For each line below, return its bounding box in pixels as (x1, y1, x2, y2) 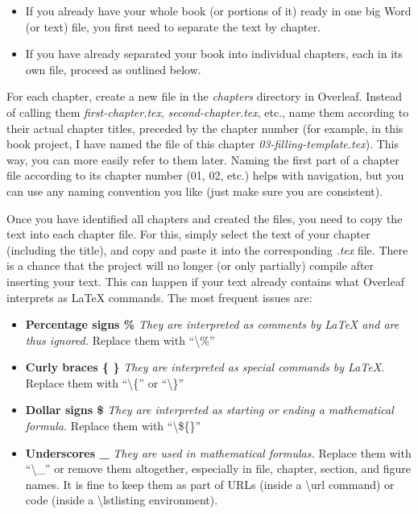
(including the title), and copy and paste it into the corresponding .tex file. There (6, 241, 408, 258)
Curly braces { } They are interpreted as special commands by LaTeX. (25, 359, 385, 375)
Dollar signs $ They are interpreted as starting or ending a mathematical (25, 401, 394, 418)
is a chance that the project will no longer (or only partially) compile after (6, 257, 375, 274)
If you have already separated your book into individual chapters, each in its (25, 45, 404, 62)
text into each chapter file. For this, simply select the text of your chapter (6, 226, 370, 242)
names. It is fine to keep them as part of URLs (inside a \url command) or (25, 475, 395, 492)
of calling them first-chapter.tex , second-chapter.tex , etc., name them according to (6, 103, 409, 120)
